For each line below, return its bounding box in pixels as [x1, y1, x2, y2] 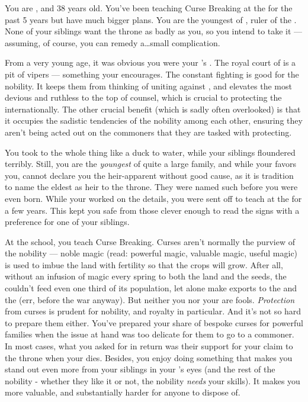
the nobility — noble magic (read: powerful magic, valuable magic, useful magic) [5, 247, 298, 259]
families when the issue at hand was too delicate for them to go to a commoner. [5, 328, 294, 340]
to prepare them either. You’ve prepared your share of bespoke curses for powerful [5, 316, 303, 329]
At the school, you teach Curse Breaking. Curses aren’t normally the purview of [5, 235, 295, 247]
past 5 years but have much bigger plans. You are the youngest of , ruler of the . [5, 13, 297, 25]
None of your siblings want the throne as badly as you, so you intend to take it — [5, 25, 303, 37]
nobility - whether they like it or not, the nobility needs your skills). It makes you [5, 374, 300, 387]
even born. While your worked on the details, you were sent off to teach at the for [5, 192, 302, 204]
